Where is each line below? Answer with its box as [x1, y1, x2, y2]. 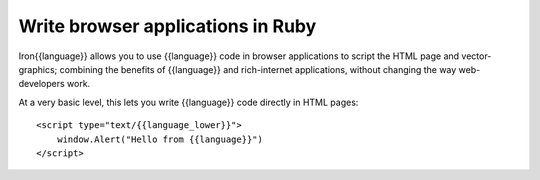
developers [18, 78, 65, 90]
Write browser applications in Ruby [18, 15, 317, 37]
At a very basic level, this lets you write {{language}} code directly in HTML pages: [18, 96, 359, 108]
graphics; [18, 63, 58, 75]
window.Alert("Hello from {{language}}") [56, 133, 264, 145]
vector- [461, 50, 492, 62]
